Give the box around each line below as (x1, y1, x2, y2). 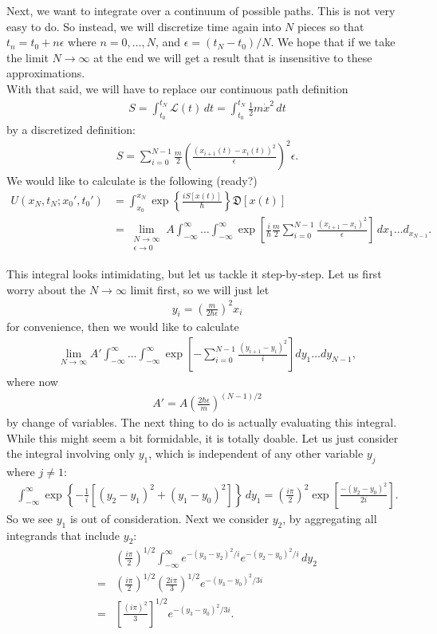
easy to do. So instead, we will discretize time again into (6, 18, 281, 34)
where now (6, 373, 58, 390)
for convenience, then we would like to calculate (6, 318, 239, 335)
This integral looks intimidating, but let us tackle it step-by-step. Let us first (6, 265, 382, 282)
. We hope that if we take (270, 33, 396, 50)
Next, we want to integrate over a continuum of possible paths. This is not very (6, 2, 396, 18)
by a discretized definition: (6, 121, 136, 138)
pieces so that (297, 18, 364, 34)
